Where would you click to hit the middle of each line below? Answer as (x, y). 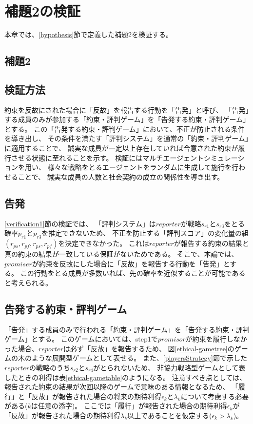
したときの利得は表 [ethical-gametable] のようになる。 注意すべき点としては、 (126, 377)
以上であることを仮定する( (170, 415)
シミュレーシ (224, 157)
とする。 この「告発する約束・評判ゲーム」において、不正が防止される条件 (125, 129)
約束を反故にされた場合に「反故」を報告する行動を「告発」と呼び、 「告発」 (127, 110)
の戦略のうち (49, 367)
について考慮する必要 (215, 396)
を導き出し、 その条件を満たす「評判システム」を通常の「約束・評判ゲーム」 (126, 138)
